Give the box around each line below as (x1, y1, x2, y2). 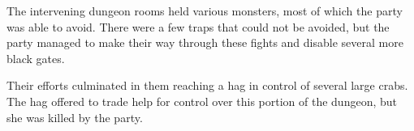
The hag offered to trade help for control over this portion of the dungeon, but (6, 92, 398, 109)
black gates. (6, 49, 65, 66)
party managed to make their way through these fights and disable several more (6, 34, 403, 51)
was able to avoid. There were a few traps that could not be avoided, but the (6, 18, 390, 35)
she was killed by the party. (6, 108, 143, 125)
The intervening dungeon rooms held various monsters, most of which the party (6, 2, 403, 19)
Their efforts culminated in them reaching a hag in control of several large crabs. (6, 77, 408, 94)
